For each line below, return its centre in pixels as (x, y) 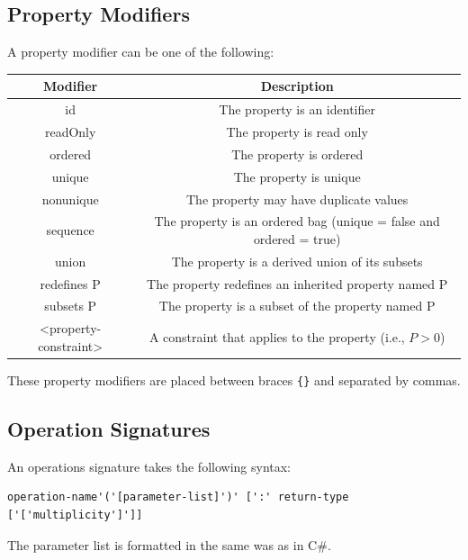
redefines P (70, 283)
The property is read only (297, 131)
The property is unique (297, 176)
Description (297, 86)
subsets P (71, 306)
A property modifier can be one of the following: (141, 52)
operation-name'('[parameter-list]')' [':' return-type (178, 497)
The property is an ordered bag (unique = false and (297, 221)
